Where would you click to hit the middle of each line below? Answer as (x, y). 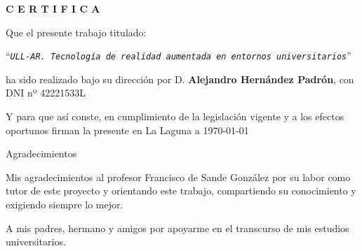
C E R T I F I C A (53, 8)
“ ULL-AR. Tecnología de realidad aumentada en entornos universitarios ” (179, 56)
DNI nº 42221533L (46, 93)
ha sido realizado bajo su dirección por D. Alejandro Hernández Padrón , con (180, 79)
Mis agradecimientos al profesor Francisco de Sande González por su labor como (178, 177)
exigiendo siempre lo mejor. (65, 204)
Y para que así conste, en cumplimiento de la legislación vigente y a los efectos (175, 116)
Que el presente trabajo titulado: (76, 32)
